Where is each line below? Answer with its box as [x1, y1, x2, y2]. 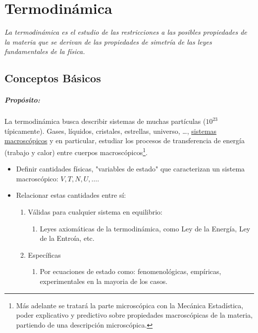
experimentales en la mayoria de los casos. [40, 276, 168, 286]
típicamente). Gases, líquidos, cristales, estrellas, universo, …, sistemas [4, 125, 217, 136]
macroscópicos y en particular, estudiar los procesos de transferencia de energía [4, 135, 245, 146]
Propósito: [4, 95, 40, 105]
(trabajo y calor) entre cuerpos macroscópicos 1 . [4, 146, 148, 157]
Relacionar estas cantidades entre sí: [16, 190, 126, 200]
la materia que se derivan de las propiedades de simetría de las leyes [4, 36, 212, 47]
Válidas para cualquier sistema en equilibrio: [28, 207, 163, 217]
